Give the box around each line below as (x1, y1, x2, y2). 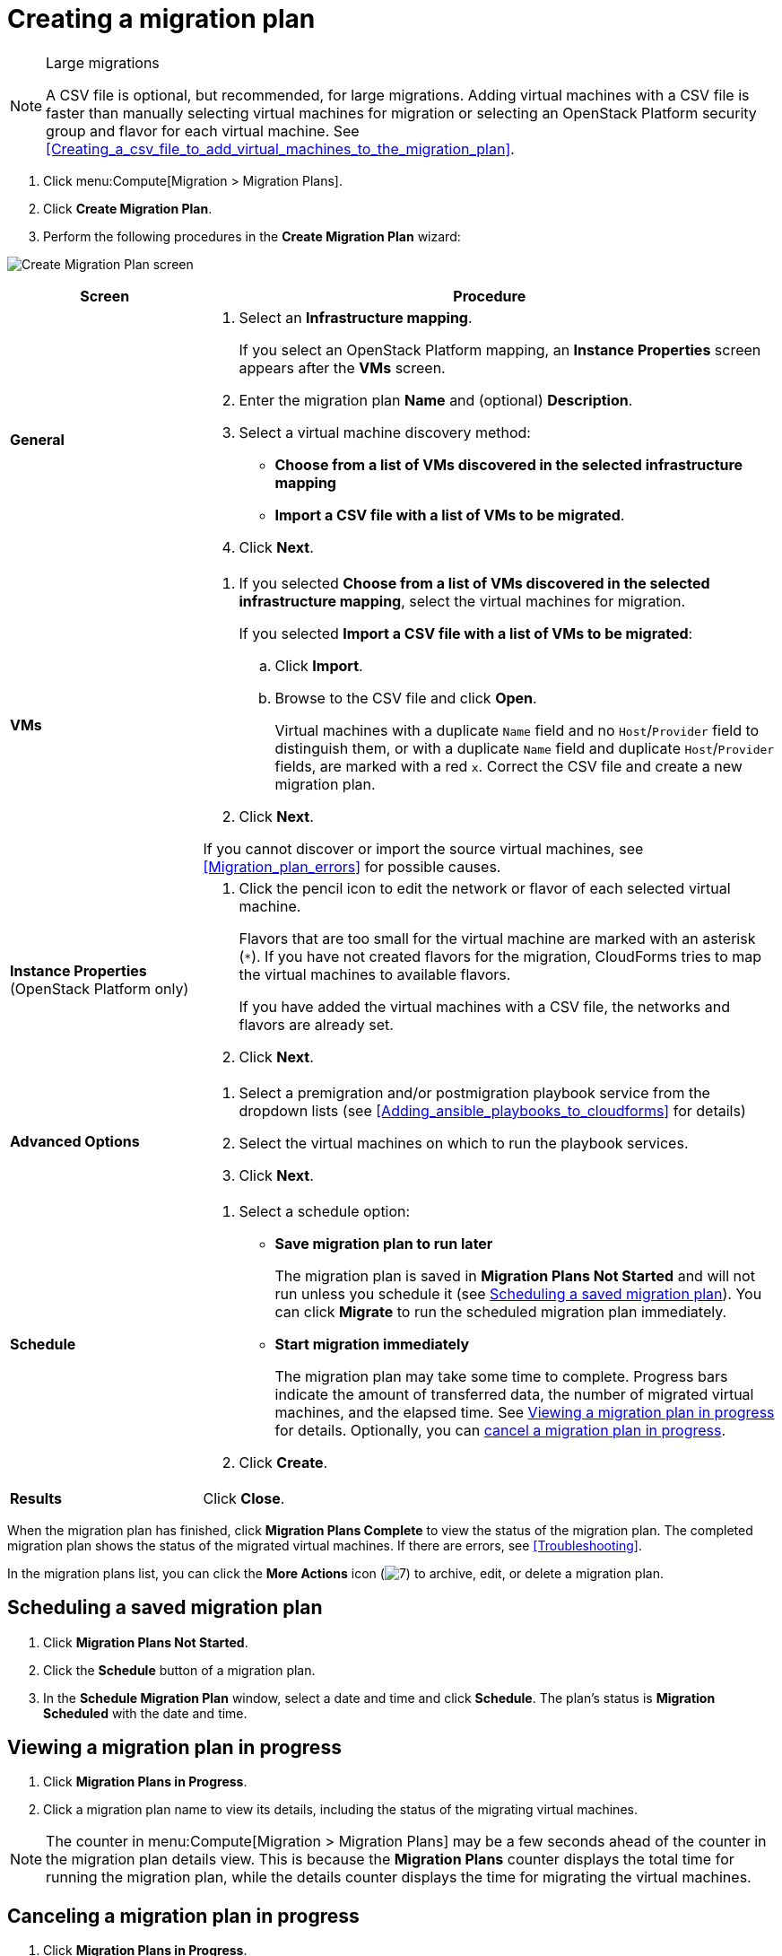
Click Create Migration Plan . (43, 200, 213, 216)
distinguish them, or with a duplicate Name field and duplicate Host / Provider (274, 738, 775, 757)
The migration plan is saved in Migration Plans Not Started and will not (274, 1266, 755, 1285)
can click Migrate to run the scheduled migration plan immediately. (274, 1302, 727, 1321)
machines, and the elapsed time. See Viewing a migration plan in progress (274, 1402, 775, 1421)
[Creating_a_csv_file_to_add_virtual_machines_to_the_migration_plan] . (46, 139, 515, 158)
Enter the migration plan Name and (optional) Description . (239, 390, 633, 409)
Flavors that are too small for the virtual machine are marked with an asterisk (239, 929, 756, 947)
